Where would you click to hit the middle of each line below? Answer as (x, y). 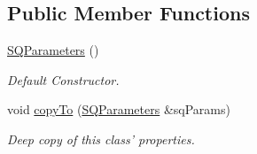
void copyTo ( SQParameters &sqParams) (119, 109)
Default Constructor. (63, 79)
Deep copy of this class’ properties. (101, 139)
